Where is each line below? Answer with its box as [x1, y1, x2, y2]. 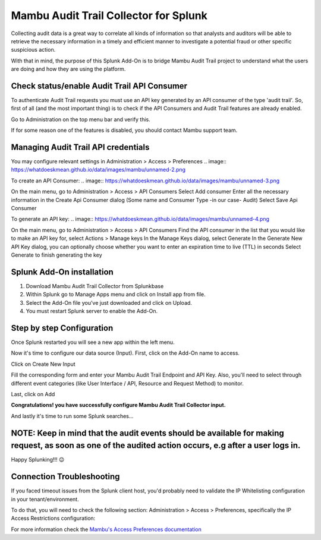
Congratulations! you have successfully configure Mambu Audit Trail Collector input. [11, 402, 226, 409]
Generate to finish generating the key [11, 251, 102, 258]
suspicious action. [11, 46, 56, 53]
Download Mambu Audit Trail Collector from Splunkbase [26, 282, 164, 289]
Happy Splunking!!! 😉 [11, 456, 65, 463]
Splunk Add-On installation [11, 267, 114, 277]
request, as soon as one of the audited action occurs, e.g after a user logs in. [11, 440, 301, 451]
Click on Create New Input [11, 360, 75, 368]
